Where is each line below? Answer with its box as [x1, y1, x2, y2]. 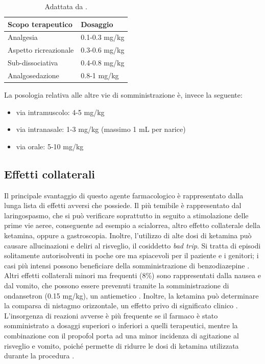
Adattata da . [44, 1, 87, 11]
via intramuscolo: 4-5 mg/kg [16, 106, 105, 117]
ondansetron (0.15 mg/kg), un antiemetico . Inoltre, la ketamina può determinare [4, 290, 259, 301]
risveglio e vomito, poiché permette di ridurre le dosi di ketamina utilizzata [4, 340, 239, 351]
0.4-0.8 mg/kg [81, 57, 125, 68]
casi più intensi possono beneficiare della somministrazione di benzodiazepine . [4, 260, 250, 270]
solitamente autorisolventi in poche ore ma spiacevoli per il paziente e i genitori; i [4, 250, 259, 261]
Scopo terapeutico [8, 18, 73, 29]
